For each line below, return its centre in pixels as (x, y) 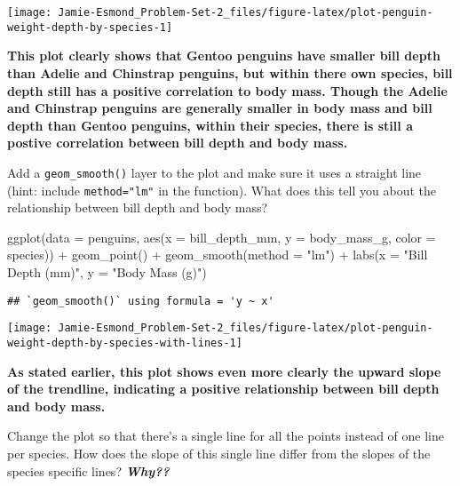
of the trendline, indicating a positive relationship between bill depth (223, 389)
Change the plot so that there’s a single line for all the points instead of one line (226, 436)
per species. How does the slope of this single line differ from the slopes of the (219, 453)
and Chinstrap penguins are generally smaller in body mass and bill (220, 108)
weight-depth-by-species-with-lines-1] (125, 343)
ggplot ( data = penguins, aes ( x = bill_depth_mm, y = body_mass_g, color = (222, 237)
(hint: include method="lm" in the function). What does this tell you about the (222, 190)
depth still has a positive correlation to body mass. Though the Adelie (227, 90)
